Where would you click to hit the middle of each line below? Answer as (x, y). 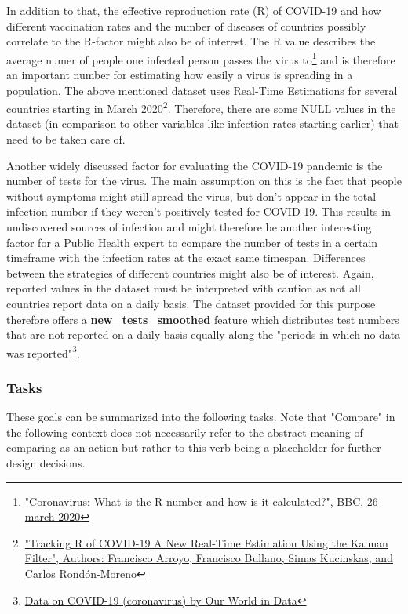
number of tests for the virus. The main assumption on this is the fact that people (204, 181)
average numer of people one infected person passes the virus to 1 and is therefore (201, 58)
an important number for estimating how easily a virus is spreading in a (180, 75)
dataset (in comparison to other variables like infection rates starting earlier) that (202, 124)
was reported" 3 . (43, 351)
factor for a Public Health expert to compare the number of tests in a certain (192, 242)
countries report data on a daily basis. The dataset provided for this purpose (191, 303)
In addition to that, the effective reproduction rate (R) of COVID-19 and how (194, 10)
